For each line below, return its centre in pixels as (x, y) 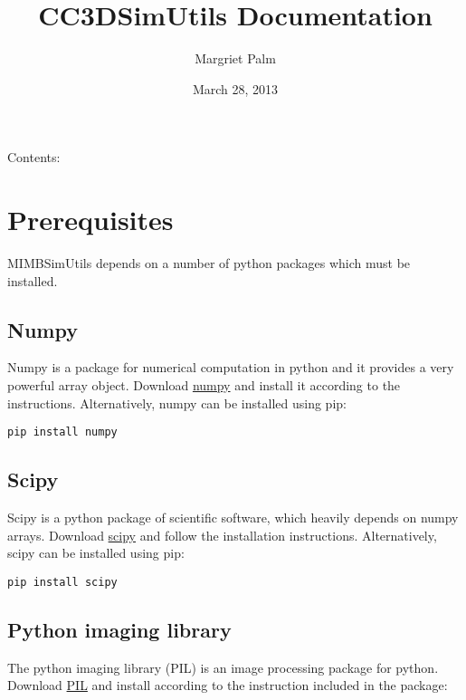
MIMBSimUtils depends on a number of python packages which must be (209, 263)
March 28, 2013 (235, 88)
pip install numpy (62, 432)
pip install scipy (62, 582)
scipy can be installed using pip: (96, 553)
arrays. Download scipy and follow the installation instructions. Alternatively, (222, 535)
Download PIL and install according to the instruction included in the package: (228, 685)
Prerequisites (90, 220)
